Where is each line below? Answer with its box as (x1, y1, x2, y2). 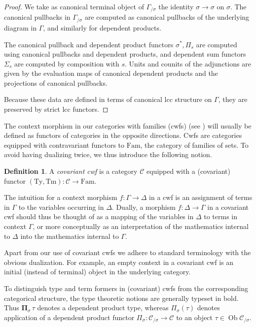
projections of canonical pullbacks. (4, 77, 108, 88)
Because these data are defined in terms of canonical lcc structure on (4, 94, 212, 104)
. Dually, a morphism (111, 201, 176, 212)
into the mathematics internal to (20, 230, 119, 241)
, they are (218, 94, 248, 104)
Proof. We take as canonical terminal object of (4, 1, 144, 11)
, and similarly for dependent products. (43, 22, 161, 33)
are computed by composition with (14, 58, 119, 68)
